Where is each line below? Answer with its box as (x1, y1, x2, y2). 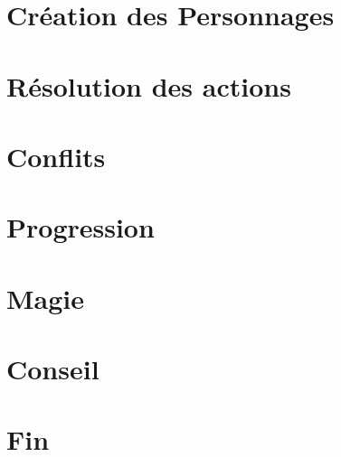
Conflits (6, 137, 106, 174)
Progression (6, 209, 155, 246)
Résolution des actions (6, 67, 291, 104)
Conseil (6, 350, 99, 387)
